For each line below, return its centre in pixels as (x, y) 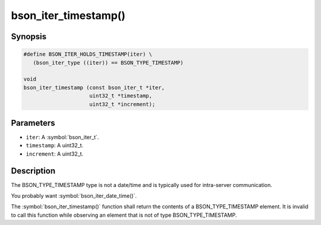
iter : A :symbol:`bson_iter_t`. (62, 137)
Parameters (33, 123)
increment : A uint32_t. (55, 154)
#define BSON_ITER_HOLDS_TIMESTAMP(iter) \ (88, 54)
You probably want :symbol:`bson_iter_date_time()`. (74, 196)
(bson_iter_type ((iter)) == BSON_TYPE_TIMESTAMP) (108, 63)
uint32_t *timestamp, (121, 96)
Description (33, 171)
